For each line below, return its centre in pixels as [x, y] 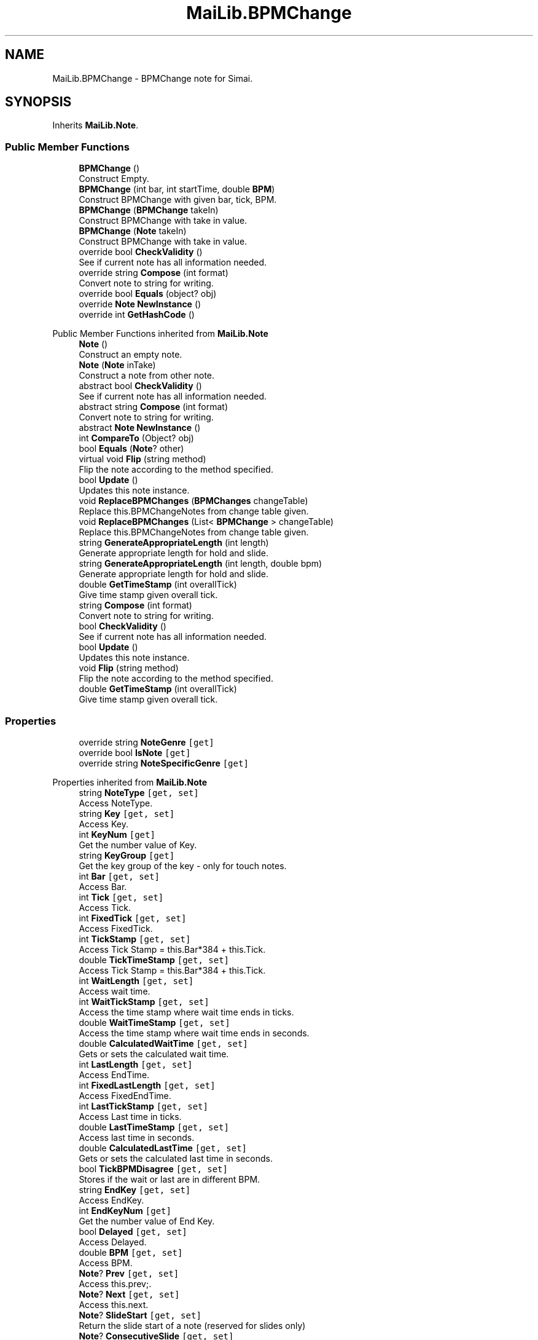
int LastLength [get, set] [136, 1064]
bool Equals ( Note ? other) [131, 449]
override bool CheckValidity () [141, 252]
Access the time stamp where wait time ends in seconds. [194, 1033]
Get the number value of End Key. [147, 1221]
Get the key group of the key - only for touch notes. [183, 865]
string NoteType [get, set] [139, 792]
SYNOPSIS [38, 102]
